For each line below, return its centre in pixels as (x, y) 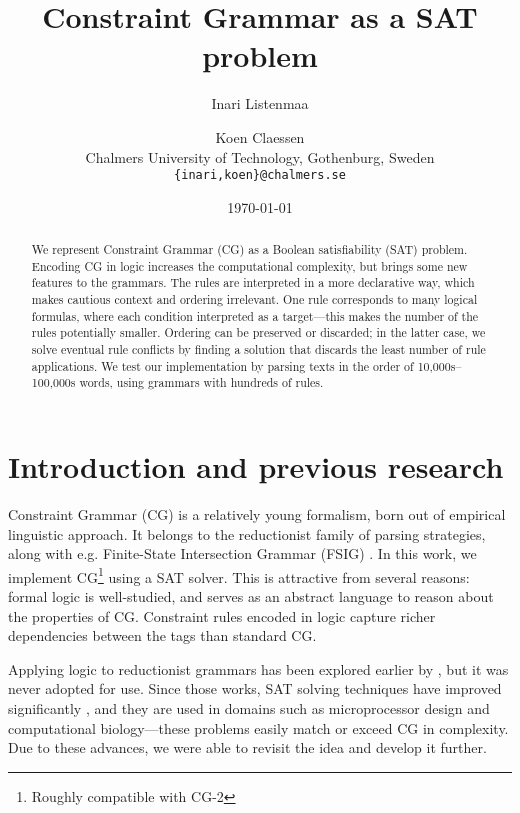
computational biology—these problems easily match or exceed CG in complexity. (258, 727)
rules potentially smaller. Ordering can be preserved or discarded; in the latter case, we (258, 332)
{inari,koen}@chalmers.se (260, 175)
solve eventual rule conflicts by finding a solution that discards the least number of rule (258, 349)
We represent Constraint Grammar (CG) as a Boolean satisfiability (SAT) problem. (249, 249)
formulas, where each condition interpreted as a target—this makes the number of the (255, 315)
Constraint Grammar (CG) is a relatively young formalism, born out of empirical (257, 513)
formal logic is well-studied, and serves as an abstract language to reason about (251, 596)
